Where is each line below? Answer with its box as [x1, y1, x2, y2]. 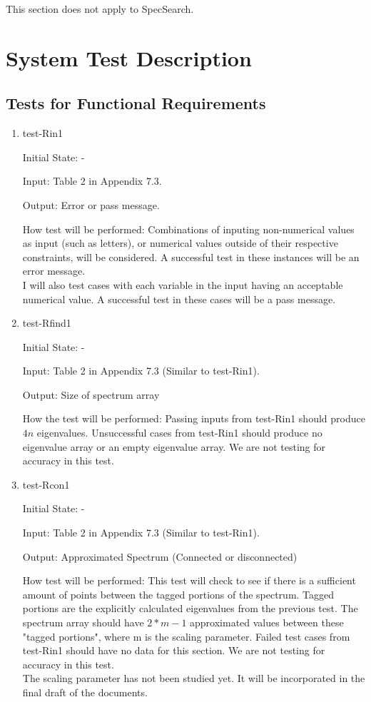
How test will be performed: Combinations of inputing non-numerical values [22, 221, 355, 236]
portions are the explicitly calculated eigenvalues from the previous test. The [22, 601, 358, 616]
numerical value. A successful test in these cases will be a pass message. [22, 291, 336, 306]
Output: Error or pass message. [22, 197, 160, 212]
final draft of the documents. [22, 684, 148, 699]
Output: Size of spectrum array [22, 387, 160, 402]
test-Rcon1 [22, 477, 70, 492]
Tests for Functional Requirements [6, 92, 266, 114]
